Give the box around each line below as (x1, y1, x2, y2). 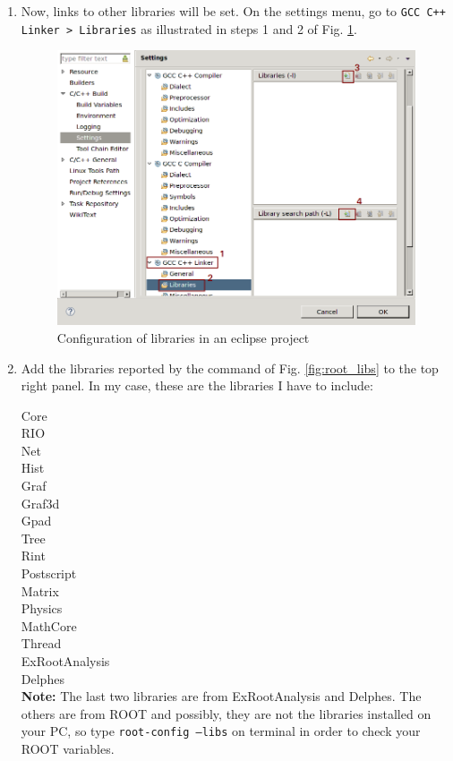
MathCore (21, 616, 77, 635)
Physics (21, 599, 63, 618)
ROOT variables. (21, 740, 115, 758)
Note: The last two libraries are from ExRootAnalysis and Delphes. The (21, 687, 422, 705)
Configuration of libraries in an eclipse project (56, 328, 310, 346)
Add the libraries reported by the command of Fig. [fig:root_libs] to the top (21, 358, 439, 377)
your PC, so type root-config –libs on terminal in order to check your (21, 722, 421, 740)
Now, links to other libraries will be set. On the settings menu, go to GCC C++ (21, 2, 446, 20)
